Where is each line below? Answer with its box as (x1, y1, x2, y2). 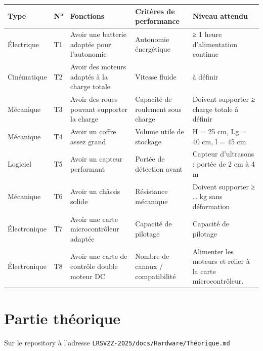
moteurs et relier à (192, 256, 250, 266)
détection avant (135, 163, 183, 174)
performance (135, 16, 180, 26)
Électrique (8, 38, 39, 49)
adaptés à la (70, 71, 108, 82)
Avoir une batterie (70, 28, 126, 39)
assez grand (70, 136, 106, 146)
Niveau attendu (192, 11, 248, 21)
